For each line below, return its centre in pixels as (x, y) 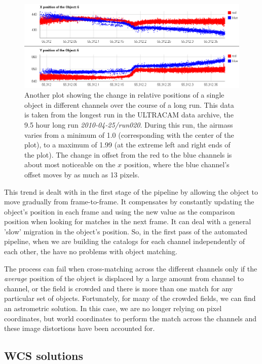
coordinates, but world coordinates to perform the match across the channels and (130, 318)
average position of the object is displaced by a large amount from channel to (124, 278)
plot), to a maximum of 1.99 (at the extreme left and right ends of (127, 145)
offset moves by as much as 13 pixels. (82, 174)
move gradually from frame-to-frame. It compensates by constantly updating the (129, 202)
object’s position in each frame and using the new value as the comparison (120, 211)
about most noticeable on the (70, 164)
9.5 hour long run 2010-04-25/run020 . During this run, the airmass (129, 124)
